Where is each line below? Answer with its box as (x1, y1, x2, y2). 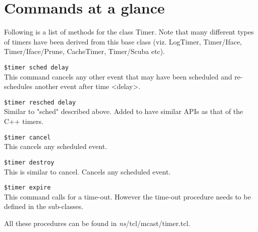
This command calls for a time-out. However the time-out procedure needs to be (4, 191, 251, 201)
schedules (4, 81, 33, 91)
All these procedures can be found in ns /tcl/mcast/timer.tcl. (4, 217, 190, 228)
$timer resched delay (4, 98, 76, 106)
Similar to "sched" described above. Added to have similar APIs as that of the (4, 106, 243, 116)
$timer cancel (4, 133, 51, 141)
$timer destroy (4, 158, 55, 166)
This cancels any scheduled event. (4, 141, 107, 151)
